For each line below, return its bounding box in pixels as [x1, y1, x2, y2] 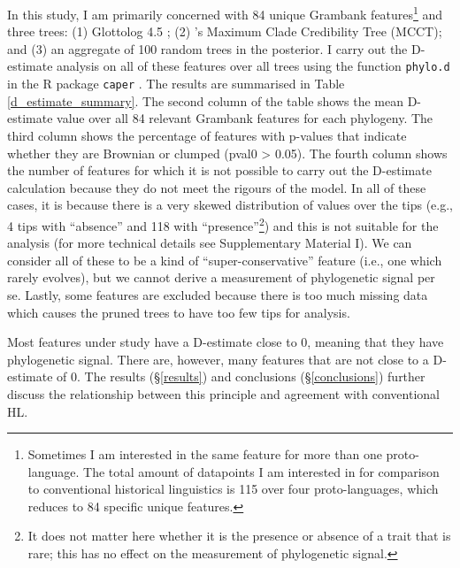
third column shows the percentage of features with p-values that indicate [7, 126, 407, 144]
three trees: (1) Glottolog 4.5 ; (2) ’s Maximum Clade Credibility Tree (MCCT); [7, 22, 442, 41]
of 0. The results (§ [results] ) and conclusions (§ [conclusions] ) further [57, 367, 425, 386]
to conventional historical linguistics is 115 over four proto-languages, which [27, 480, 439, 498]
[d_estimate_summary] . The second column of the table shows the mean [7, 91, 403, 110]
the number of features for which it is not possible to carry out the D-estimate [7, 161, 432, 180]
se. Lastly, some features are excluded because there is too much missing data [7, 285, 428, 303]
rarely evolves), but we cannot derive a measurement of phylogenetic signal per [7, 268, 435, 287]
